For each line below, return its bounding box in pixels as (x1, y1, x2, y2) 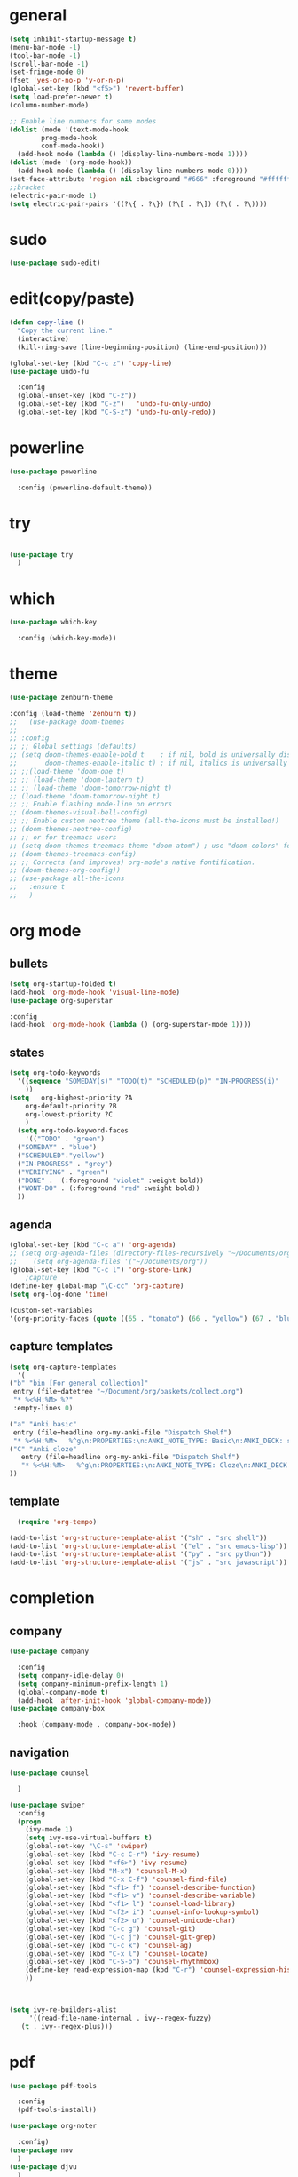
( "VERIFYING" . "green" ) (17, 1167, 109, 1177)
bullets (9, 956, 49, 971)
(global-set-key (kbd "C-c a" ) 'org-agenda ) (9, 1240, 176, 1249)
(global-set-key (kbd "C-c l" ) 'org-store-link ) (9, 1265, 192, 1275)
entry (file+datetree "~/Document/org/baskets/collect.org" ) (12, 1387, 244, 1396)
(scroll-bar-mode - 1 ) (9, 60, 90, 68)
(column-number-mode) (9, 100, 90, 109)
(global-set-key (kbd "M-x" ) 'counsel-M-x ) (25, 1866, 189, 1875)
